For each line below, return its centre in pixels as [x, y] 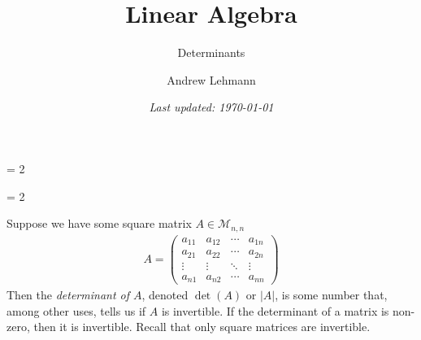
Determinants [211, 52]
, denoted [165, 295]
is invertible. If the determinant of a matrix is [275, 310]
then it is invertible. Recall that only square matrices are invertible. [202, 327]
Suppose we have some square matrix [99, 223]
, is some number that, [331, 295]
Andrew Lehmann [211, 79]
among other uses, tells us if [76, 310]
